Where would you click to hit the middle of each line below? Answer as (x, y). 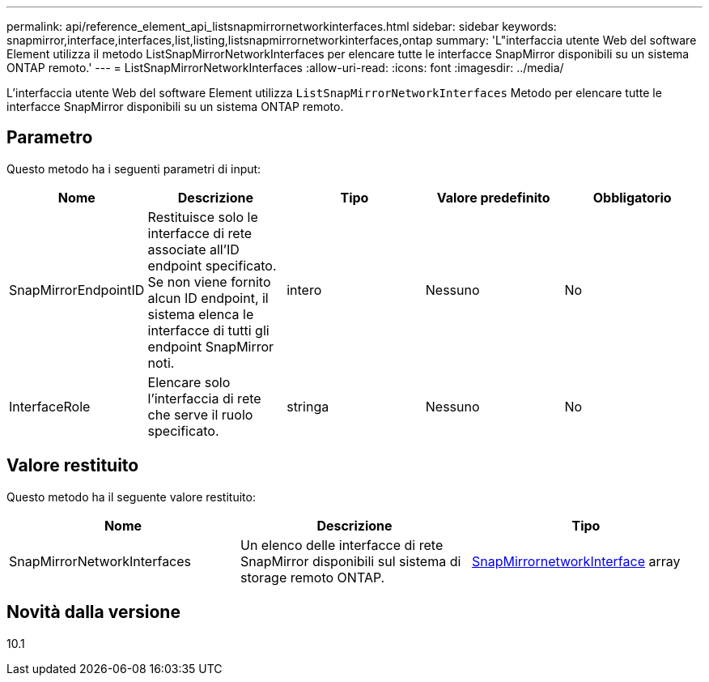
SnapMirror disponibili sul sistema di (350, 561)
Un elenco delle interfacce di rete (342, 545)
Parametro (50, 138)
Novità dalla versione (93, 612)
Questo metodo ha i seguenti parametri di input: (134, 168)
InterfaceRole (50, 406)
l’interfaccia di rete (204, 398)
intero (304, 290)
